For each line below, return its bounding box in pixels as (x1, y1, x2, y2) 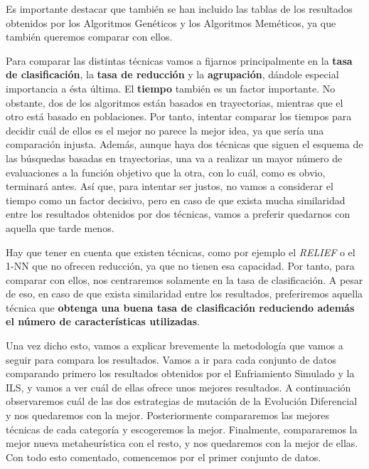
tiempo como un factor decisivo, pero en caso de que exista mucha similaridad (6, 192, 346, 207)
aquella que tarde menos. (6, 220, 114, 235)
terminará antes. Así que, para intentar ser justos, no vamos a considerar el (6, 179, 333, 194)
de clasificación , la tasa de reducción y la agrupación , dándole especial (6, 67, 339, 82)
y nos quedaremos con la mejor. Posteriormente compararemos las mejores (6, 408, 330, 423)
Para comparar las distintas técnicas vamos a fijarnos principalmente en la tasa (6, 53, 353, 68)
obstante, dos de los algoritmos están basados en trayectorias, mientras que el (6, 95, 343, 110)
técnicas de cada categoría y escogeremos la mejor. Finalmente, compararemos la (6, 421, 358, 436)
